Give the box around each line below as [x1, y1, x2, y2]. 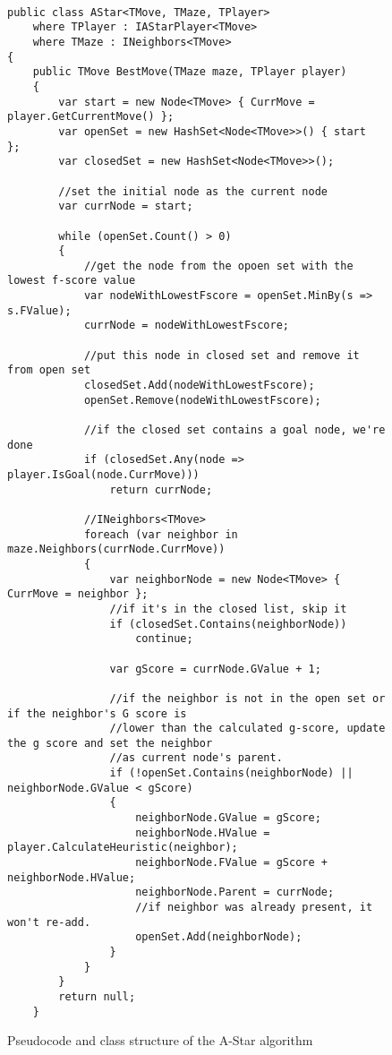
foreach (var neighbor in [83, 527, 238, 541]
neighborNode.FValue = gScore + [135, 856, 328, 870]
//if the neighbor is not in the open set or [109, 691, 386, 705]
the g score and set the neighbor [7, 736, 213, 750]
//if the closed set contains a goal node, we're [83, 424, 386, 437]
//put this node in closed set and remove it [83, 348, 360, 362]
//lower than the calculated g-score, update [109, 722, 386, 735]
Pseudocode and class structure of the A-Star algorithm [7, 1031, 313, 1050]
